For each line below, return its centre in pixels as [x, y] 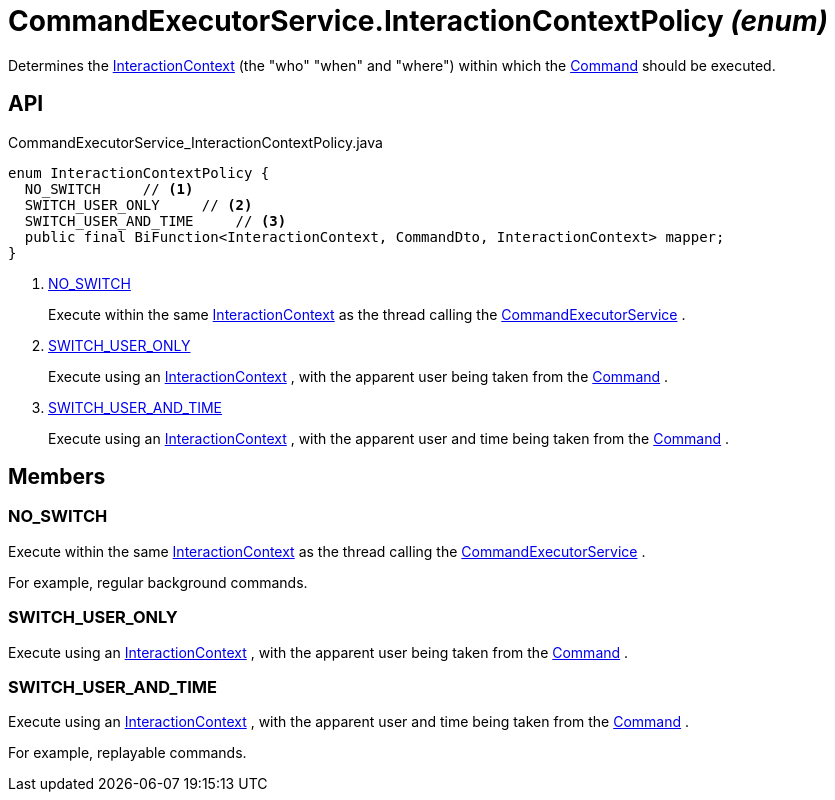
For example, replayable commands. [127, 753]
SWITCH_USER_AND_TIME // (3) [155, 220]
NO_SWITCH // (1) [109, 188]
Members [57, 477]
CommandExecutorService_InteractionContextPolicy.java [195, 142]
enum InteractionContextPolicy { [139, 172]
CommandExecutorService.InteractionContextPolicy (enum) [418, 21]
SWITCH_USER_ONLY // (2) [138, 204]
